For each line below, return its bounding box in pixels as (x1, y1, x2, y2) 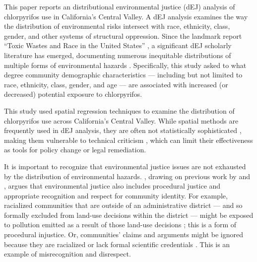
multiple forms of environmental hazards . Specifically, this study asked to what (4, 60, 247, 70)
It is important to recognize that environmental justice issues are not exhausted (4, 161, 246, 171)
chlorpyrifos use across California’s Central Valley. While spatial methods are (4, 115, 239, 126)
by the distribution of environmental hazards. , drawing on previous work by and (4, 171, 250, 181)
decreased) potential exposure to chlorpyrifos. (4, 89, 142, 99)
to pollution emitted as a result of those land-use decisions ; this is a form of (4, 219, 237, 230)
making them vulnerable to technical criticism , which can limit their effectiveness (4, 134, 253, 145)
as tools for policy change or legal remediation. (4, 144, 146, 155)
